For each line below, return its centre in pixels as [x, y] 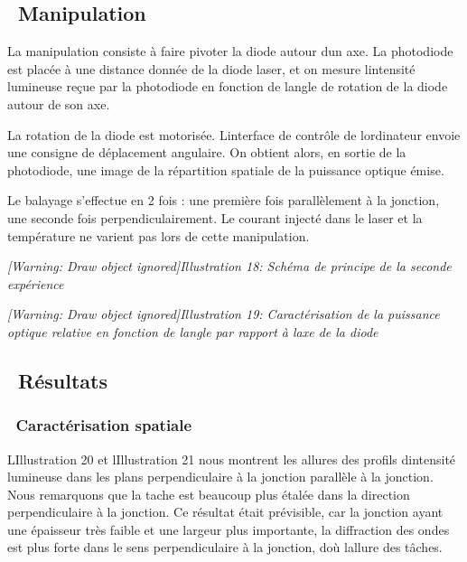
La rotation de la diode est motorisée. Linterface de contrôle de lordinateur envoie [234, 134]
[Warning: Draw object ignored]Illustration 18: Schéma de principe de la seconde [229, 266]
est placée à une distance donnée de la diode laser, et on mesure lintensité [211, 68]
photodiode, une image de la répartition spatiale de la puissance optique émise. [226, 169]
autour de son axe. [59, 103]
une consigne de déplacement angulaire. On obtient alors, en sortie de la [207, 152]
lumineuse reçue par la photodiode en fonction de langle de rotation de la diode [228, 86]
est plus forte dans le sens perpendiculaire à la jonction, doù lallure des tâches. [225, 547]
